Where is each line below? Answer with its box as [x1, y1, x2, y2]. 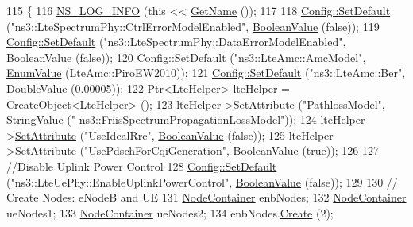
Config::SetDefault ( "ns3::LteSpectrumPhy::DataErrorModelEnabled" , [6, 33, 346, 50]
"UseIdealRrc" [84, 126, 152, 143]
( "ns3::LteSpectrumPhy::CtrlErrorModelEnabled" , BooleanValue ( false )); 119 [6, 17, 380, 34]
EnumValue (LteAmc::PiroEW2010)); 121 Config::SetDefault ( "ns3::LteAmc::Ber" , [6, 64, 406, 81]
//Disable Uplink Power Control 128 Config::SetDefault [6, 157, 277, 174]
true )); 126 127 [306, 142, 379, 159]
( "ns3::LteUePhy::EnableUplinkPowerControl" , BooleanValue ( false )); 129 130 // [6, 173, 398, 190]
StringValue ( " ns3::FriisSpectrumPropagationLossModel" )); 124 [6, 111, 317, 128]
